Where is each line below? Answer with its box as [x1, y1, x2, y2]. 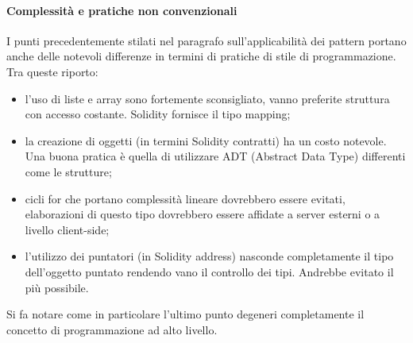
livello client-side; [25, 221, 110, 237]
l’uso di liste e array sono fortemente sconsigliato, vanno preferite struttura [25, 90, 390, 106]
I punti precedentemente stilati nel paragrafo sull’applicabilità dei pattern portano [6, 32, 407, 48]
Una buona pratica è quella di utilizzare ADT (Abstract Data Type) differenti [25, 148, 406, 164]
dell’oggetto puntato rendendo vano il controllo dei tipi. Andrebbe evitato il [25, 263, 394, 279]
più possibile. [25, 279, 89, 295]
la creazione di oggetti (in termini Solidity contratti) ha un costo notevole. [25, 132, 387, 148]
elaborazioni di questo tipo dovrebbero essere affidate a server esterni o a [25, 206, 380, 222]
